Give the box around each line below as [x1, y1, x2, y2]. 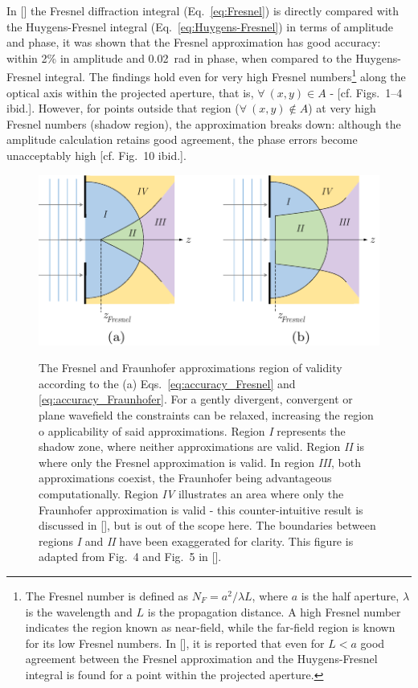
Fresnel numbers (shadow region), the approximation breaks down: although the [6, 115, 401, 132]
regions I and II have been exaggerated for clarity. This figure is [39, 532, 354, 549]
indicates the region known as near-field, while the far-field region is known [25, 619, 395, 636]
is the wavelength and [25, 603, 133, 620]
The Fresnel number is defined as [25, 587, 189, 604]
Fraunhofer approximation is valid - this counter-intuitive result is [39, 501, 363, 518]
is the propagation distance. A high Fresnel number [147, 603, 401, 620]
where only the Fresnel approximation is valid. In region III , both [39, 453, 361, 470]
